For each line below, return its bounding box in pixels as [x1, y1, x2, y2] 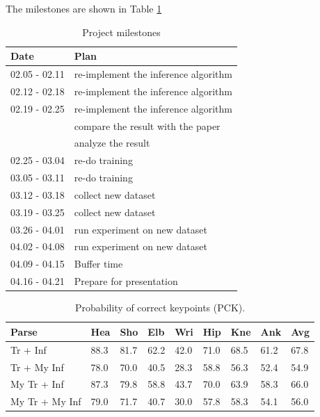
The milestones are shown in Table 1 [6, 1, 162, 15]
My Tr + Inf [10, 377, 64, 391]
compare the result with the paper [74, 118, 221, 133]
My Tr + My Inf [10, 394, 81, 409]
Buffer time [74, 256, 123, 271]
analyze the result [74, 136, 150, 150]
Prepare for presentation [74, 274, 178, 288]
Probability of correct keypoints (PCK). [75, 300, 246, 315]
